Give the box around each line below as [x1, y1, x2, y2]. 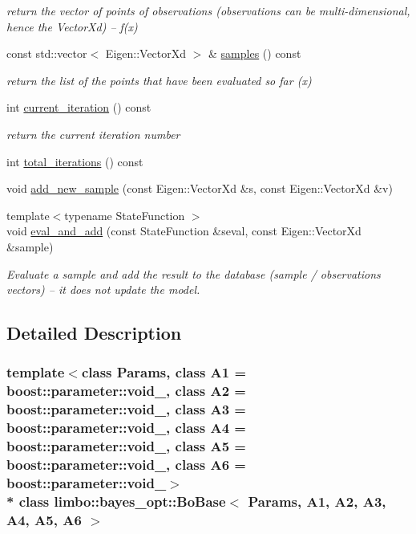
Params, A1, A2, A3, [248, 491, 386, 511]
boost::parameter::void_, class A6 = [6, 455, 246, 475]
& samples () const [208, 45, 301, 62]
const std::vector [6, 45, 87, 62]
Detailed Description [6, 320, 182, 345]
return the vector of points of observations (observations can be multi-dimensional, [6, 2, 410, 18]
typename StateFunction [64, 206, 185, 223]
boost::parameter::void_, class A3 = [6, 399, 246, 419]
